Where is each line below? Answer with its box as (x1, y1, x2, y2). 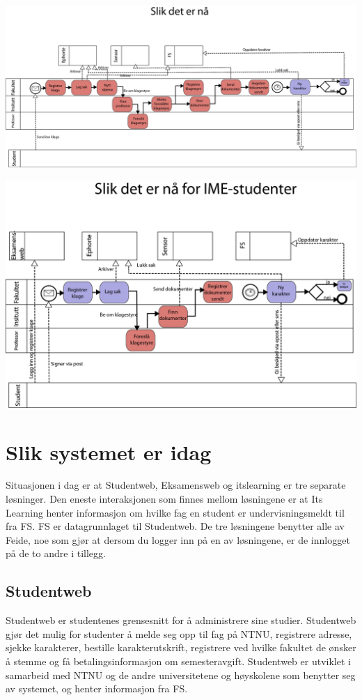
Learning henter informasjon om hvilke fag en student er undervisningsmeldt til (6, 505, 345, 519)
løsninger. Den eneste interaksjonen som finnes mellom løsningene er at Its (6, 492, 323, 506)
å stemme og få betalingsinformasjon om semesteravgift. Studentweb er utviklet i (6, 654, 351, 668)
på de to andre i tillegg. (6, 546, 106, 561)
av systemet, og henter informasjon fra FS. (6, 681, 188, 696)
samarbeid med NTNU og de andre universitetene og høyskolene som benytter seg (6, 667, 356, 682)
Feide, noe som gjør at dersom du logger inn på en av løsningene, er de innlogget (6, 532, 350, 547)
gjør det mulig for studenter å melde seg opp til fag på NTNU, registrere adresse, (6, 626, 352, 641)
